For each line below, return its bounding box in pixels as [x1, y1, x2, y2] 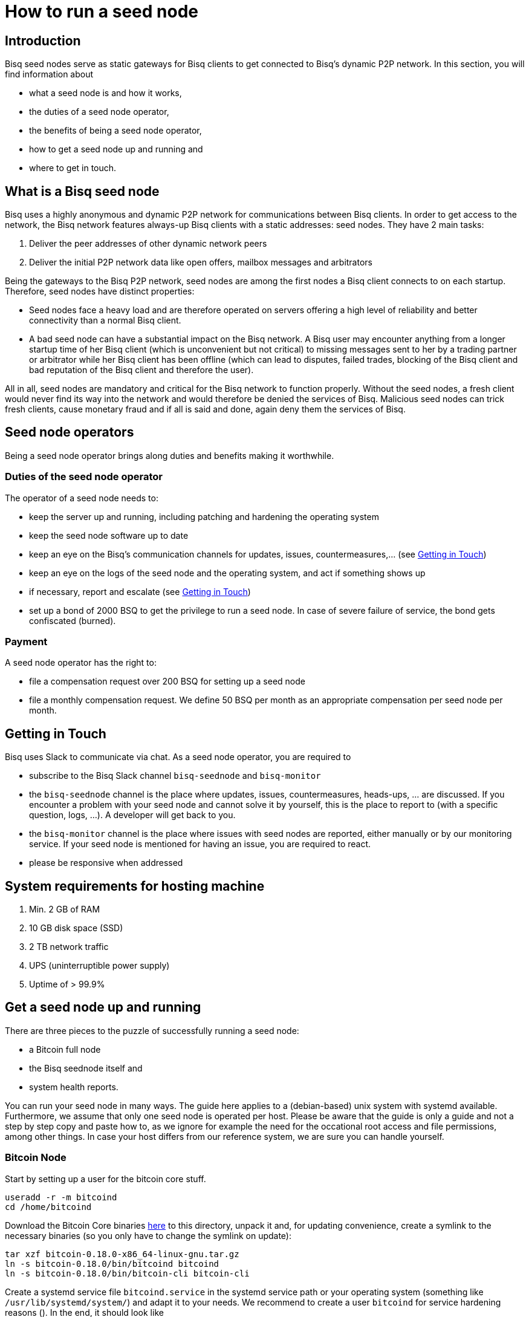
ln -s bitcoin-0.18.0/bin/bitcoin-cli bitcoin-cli [5, 1268, 250, 1278]
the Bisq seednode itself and [29, 1062, 143, 1073]
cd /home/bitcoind [5, 1202, 92, 1212]
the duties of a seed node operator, [29, 106, 169, 117]
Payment [5, 635, 48, 648]
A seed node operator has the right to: [5, 657, 157, 668]
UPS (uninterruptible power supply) [29, 960, 170, 971]
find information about [5, 69, 94, 80]
